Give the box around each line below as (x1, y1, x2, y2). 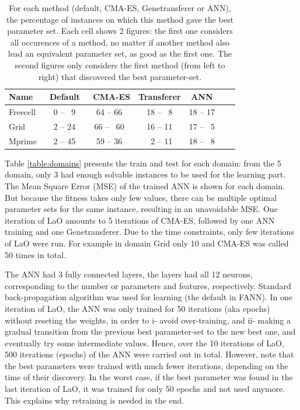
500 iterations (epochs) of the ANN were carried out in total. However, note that (5, 348, 294, 360)
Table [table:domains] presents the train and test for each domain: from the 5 (5, 157, 281, 169)
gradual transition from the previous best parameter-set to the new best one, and (5, 325, 296, 338)
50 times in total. (5, 248, 67, 260)
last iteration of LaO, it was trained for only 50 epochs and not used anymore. (5, 383, 285, 395)
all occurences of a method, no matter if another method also (10, 36, 230, 48)
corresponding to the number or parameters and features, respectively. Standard (5, 279, 291, 291)
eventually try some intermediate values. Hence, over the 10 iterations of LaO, (5, 336, 284, 349)
